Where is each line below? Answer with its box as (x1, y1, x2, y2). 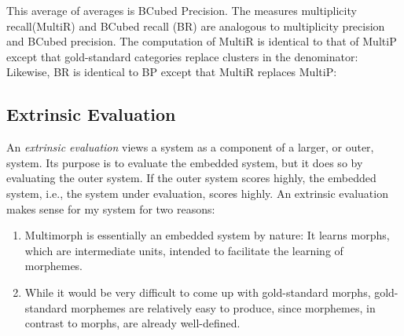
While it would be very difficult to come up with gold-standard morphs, (24, 283, 371, 300)
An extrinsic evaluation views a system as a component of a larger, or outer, (6, 139, 374, 155)
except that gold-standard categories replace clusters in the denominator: (6, 48, 358, 64)
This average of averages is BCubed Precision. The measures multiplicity (6, 2, 357, 18)
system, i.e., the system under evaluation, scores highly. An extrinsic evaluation (6, 184, 388, 201)
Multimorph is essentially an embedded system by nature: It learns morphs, (24, 227, 390, 243)
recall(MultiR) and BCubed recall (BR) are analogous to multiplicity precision (6, 17, 385, 34)
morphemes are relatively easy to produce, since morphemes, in (71, 299, 376, 316)
